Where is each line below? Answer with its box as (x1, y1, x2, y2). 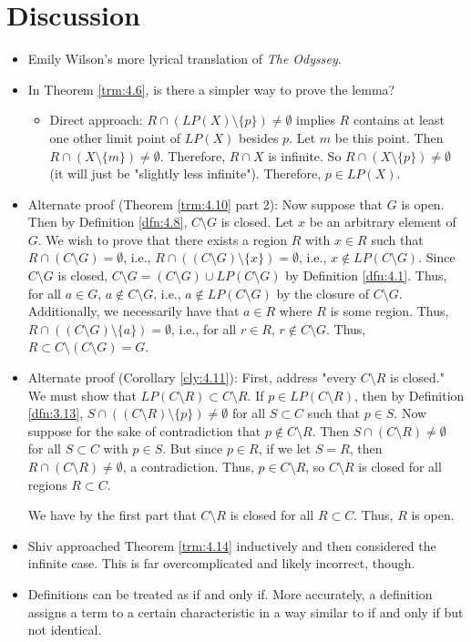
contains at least (353, 110, 445, 129)
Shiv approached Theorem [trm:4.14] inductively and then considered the (27, 535, 436, 555)
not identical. (27, 620, 102, 639)
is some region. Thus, (330, 301, 449, 321)
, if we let (258, 439, 312, 458)
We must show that (27, 385, 137, 404)
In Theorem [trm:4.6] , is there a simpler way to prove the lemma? (27, 79, 395, 98)
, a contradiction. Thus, (122, 457, 254, 475)
